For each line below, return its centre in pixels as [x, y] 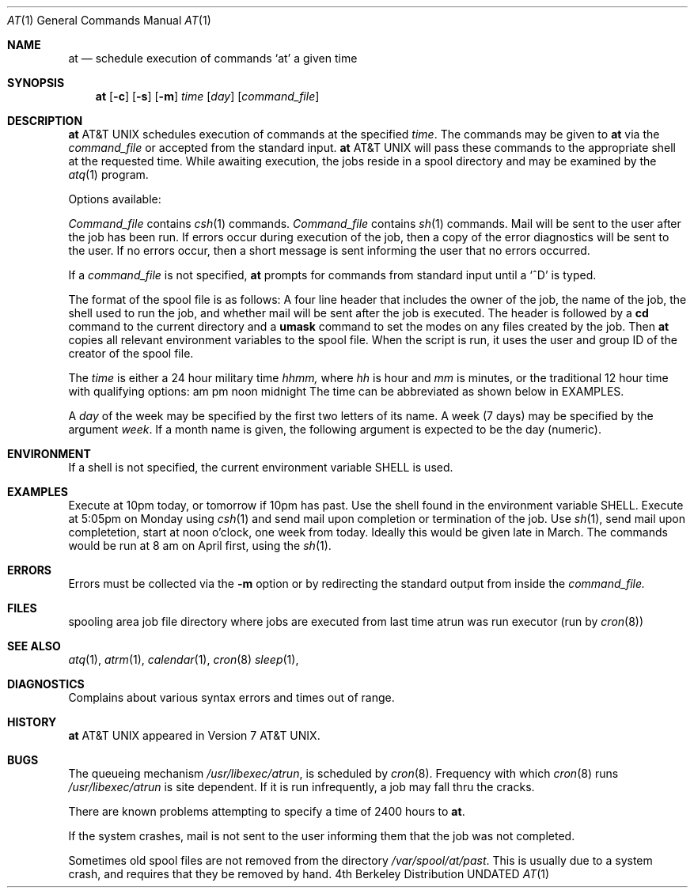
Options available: [115, 199]
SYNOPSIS [36, 83]
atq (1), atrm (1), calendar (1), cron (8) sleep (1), [184, 659]
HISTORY [32, 722]
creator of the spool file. [131, 353]
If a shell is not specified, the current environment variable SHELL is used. [261, 467]
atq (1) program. [108, 174]
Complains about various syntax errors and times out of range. [231, 697]
